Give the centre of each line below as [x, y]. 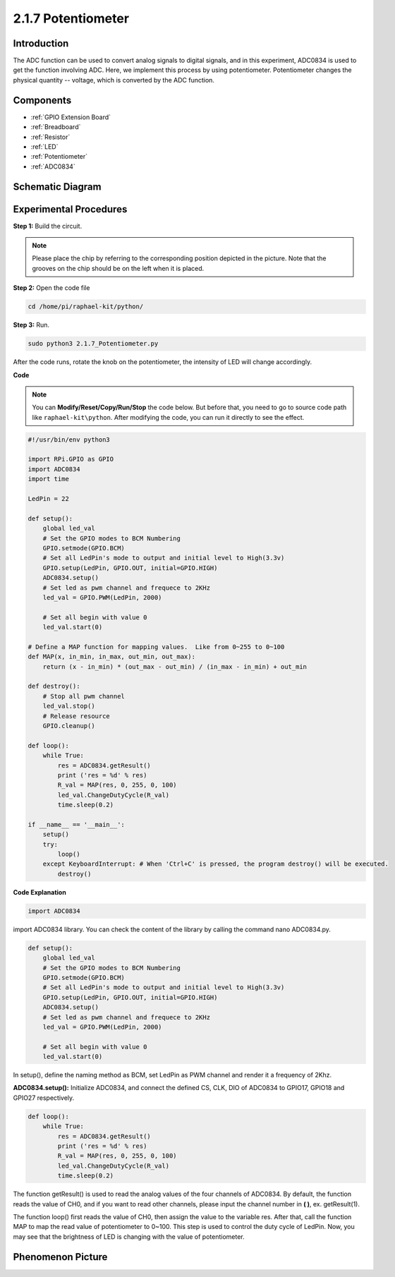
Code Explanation [39, 892]
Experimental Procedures [70, 209]
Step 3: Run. [31, 325]
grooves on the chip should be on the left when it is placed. [118, 268]
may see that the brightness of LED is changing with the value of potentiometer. [129, 1236]
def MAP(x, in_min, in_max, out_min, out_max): [111, 657]
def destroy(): [54, 686]
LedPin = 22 [49, 499]
